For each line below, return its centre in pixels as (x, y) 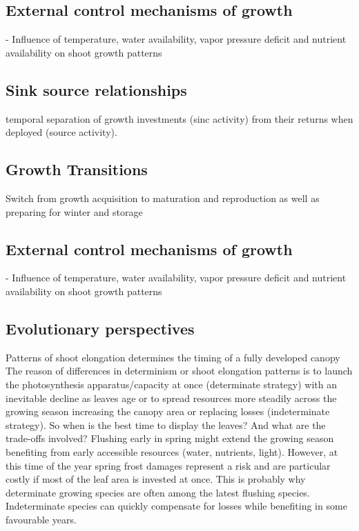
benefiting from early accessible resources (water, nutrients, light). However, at (172, 451)
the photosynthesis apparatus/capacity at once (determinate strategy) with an (172, 384)
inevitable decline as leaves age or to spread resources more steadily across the (171, 398)
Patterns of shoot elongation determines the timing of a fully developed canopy (173, 357)
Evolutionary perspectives (100, 328)
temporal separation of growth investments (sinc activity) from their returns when (179, 118)
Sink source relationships (96, 89)
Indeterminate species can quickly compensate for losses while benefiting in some (176, 506)
